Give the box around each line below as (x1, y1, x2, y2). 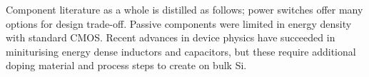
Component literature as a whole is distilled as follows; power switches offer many (6, 2, 363, 16)
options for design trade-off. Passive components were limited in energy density (6, 16, 352, 31)
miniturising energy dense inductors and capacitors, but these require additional (6, 43, 356, 58)
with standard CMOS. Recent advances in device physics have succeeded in (6, 30, 335, 45)
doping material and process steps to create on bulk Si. (6, 58, 247, 73)
